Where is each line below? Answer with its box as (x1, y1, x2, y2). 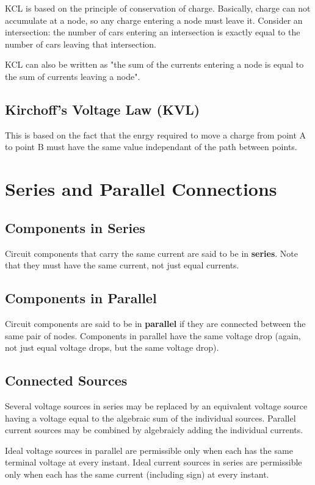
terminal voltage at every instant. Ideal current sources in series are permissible (5, 456, 302, 469)
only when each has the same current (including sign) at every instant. (5, 467, 269, 480)
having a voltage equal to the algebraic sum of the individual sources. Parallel (5, 411, 296, 424)
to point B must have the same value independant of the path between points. (5, 140, 297, 153)
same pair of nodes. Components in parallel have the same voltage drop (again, (5, 329, 301, 342)
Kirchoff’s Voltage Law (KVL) (5, 99, 200, 118)
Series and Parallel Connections (5, 176, 277, 201)
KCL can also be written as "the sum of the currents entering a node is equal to (5, 58, 304, 71)
